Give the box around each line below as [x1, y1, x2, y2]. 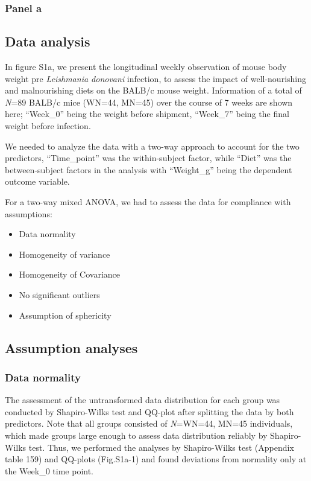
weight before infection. [5, 119, 91, 132]
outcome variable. [5, 175, 70, 188]
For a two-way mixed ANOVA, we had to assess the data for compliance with [5, 195, 291, 208]
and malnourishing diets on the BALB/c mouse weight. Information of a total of [5, 84, 302, 97]
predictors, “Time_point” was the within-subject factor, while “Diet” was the [5, 151, 292, 164]
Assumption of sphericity [19, 308, 112, 321]
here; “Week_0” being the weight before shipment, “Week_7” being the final [5, 107, 289, 120]
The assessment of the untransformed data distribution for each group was [5, 393, 280, 406]
